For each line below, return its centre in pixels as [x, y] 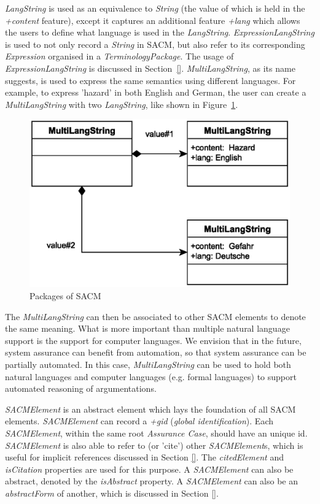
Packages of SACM [65, 296]
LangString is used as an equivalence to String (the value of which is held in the [155, 8]
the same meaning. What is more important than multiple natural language [147, 328]
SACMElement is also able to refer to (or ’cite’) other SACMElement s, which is [154, 445]
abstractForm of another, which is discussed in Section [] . [112, 493]
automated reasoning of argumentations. [81, 388]
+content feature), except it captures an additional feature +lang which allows [153, 20]
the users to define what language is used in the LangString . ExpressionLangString [160, 32]
